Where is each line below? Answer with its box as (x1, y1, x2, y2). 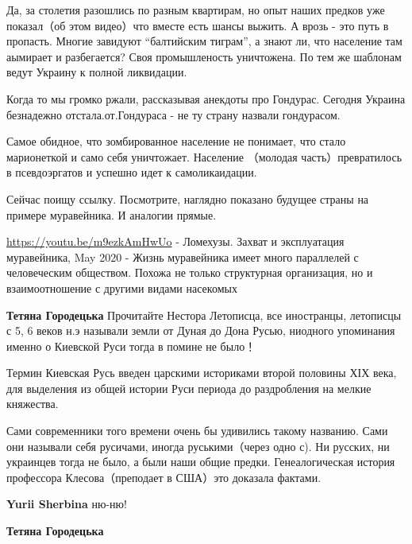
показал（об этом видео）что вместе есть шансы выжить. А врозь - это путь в (6, 17, 389, 33)
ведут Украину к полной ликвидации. (6, 64, 187, 80)
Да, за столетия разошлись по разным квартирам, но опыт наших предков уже (6, 2, 385, 17)
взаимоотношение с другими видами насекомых (6, 279, 237, 296)
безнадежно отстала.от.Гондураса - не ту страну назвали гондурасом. (6, 106, 341, 122)
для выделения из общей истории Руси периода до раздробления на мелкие (6, 379, 372, 396)
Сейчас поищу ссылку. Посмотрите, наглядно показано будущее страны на (6, 190, 369, 207)
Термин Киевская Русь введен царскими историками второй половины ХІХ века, (6, 364, 397, 381)
